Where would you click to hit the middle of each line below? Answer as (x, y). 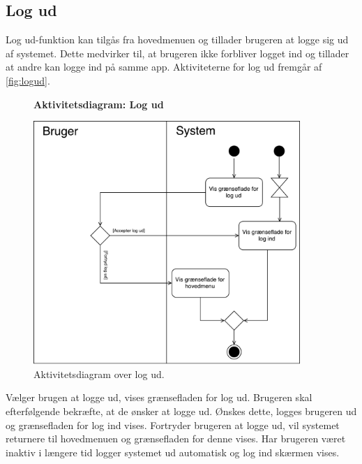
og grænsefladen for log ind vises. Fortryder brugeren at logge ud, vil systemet (173, 425)
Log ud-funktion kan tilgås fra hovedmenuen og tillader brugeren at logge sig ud (177, 39)
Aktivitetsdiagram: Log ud (99, 104)
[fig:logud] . (28, 80)
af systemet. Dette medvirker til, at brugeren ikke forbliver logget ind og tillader (178, 53)
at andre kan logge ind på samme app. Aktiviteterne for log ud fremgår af (164, 67)
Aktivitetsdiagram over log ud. (99, 374)
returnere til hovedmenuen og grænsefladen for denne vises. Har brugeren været (176, 438)
